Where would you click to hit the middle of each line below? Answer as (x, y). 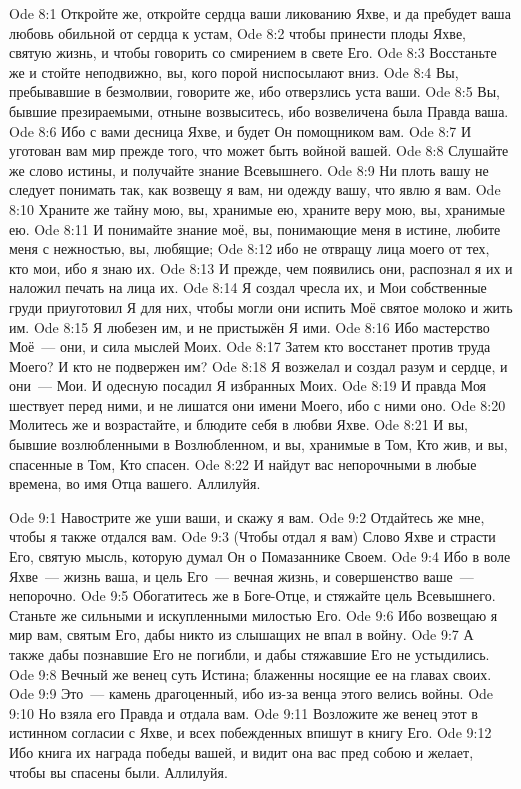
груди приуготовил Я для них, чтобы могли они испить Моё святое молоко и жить (261, 306)
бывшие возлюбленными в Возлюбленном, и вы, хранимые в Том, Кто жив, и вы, (258, 444)
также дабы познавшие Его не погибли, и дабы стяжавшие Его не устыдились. (249, 654)
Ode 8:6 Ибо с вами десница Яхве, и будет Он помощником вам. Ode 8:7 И (240, 130)
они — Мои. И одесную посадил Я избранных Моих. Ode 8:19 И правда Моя (248, 385)
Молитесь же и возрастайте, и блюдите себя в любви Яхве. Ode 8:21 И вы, (238, 424)
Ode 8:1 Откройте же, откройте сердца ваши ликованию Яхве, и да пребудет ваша (260, 13)
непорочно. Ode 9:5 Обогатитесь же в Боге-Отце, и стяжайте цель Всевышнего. (252, 595)
